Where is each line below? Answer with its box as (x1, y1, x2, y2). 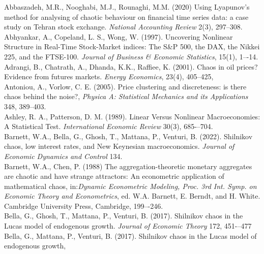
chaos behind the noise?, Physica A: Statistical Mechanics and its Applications (4, 91, 248, 102)
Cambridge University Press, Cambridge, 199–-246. (4, 200, 163, 211)
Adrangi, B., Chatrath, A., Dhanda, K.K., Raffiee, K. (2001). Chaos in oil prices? (4, 61, 258, 72)
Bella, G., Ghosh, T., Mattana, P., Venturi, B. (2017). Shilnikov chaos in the (4, 210, 243, 221)
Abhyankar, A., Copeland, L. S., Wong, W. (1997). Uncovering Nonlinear (4, 31, 233, 42)
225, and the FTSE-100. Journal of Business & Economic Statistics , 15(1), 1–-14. (4, 51, 258, 61)
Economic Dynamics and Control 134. (4, 150, 123, 161)
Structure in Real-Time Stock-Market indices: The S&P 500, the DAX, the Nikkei (4, 41, 260, 52)
